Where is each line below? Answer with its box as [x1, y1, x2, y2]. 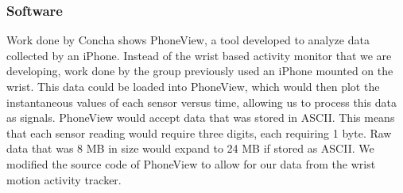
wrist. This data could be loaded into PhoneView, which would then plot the [6, 78, 380, 94]
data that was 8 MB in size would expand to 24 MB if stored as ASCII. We [6, 140, 374, 157]
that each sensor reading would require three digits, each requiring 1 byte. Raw [6, 124, 392, 141]
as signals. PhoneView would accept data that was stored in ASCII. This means [6, 109, 395, 126]
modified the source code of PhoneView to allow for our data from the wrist [6, 155, 376, 172]
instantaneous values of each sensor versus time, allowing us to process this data [6, 93, 397, 110]
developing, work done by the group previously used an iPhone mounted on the [6, 62, 393, 79]
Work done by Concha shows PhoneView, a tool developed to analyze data [6, 32, 370, 48]
